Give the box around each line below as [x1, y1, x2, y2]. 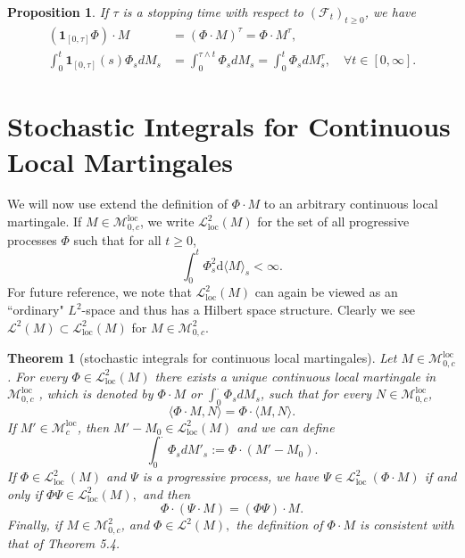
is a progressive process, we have [142, 467, 320, 486]
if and [424, 467, 457, 486]
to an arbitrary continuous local [263, 194, 438, 213]
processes [7, 230, 57, 249]
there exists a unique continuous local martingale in [154, 366, 436, 385]
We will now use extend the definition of [7, 194, 228, 213]
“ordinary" [7, 300, 64, 318]
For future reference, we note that [7, 283, 192, 301]
